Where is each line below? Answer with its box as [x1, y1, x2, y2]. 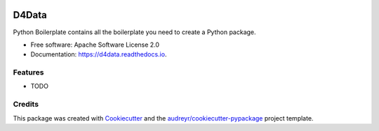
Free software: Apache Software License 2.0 [30, 40, 160, 49]
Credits [13, 100, 39, 109]
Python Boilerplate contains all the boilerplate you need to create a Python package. [13, 28, 256, 36]
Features [13, 68, 44, 77]
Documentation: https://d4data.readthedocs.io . [30, 50, 167, 59]
